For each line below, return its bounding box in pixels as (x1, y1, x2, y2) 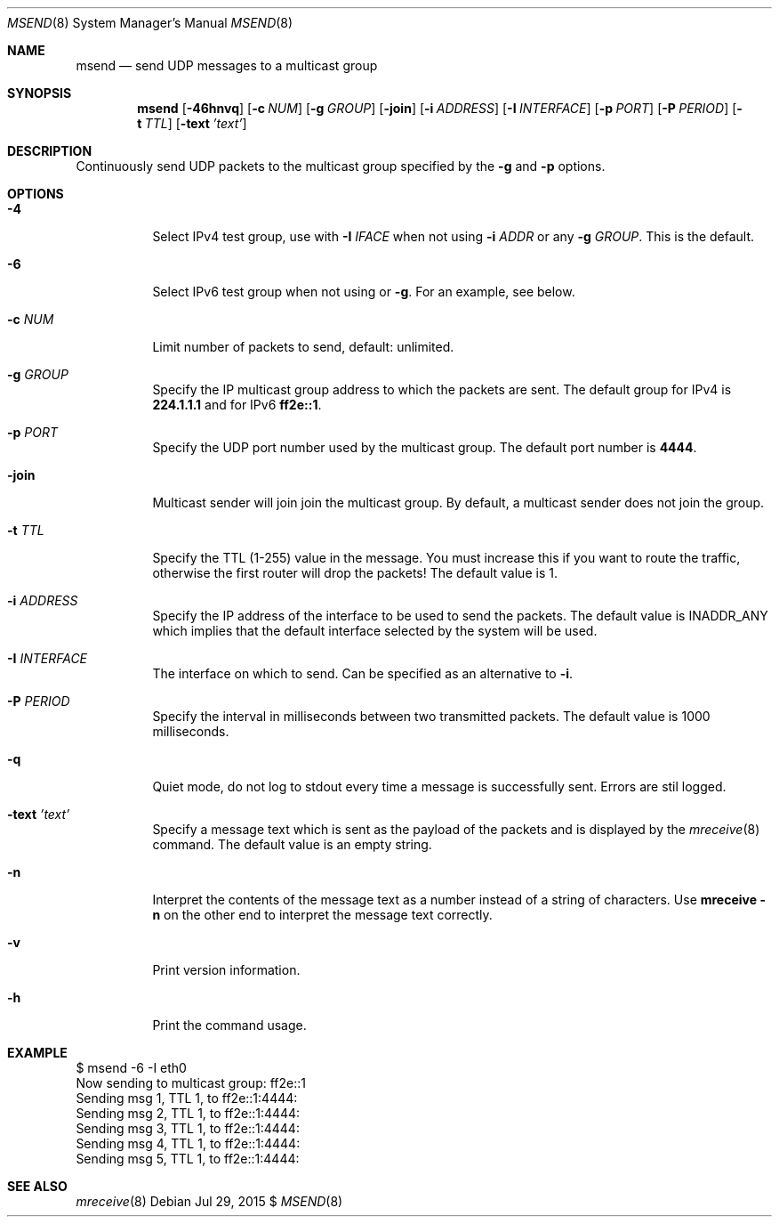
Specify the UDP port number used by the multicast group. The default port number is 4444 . (152, 440, 697, 455)
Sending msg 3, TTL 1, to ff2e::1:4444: (76, 1121, 300, 1136)
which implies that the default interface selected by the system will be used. (152, 623, 598, 638)
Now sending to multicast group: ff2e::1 (76, 1075, 306, 1090)
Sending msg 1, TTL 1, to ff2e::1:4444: (76, 1090, 298, 1106)
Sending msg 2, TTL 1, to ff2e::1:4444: (76, 1106, 301, 1121)
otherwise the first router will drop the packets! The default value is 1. (152, 565, 558, 580)
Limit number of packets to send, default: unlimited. (152, 339, 454, 354)
